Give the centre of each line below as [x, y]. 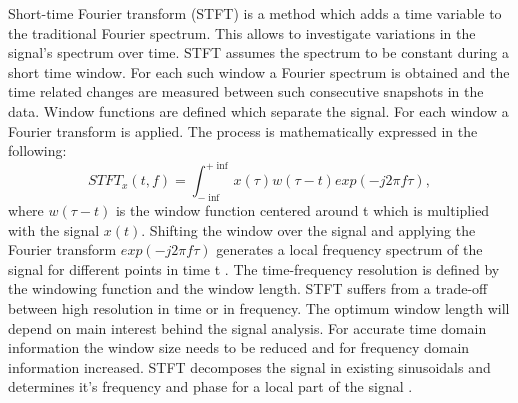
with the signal [54, 229]
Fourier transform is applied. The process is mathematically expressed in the [243, 130]
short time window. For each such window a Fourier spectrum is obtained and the [259, 71]
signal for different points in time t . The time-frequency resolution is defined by [254, 268]
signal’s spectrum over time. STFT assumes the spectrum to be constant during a [259, 52]
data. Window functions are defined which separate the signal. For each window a [258, 110]
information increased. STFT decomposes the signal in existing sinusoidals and [249, 366]
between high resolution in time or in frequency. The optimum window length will [259, 308]
